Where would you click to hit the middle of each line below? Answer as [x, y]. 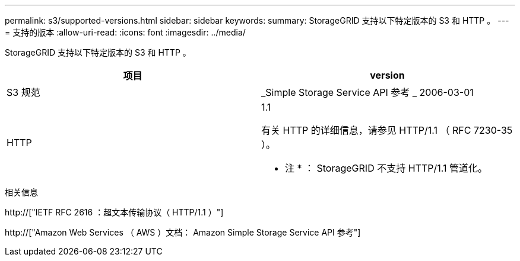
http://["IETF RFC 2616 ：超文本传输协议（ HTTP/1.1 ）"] [114, 212]
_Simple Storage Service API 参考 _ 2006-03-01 [367, 92]
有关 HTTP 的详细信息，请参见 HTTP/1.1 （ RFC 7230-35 [387, 130]
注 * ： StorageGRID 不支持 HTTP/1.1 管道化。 [386, 168]
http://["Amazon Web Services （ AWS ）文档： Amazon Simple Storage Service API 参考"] [183, 232]
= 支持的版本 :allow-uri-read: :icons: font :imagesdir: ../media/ [125, 32]
